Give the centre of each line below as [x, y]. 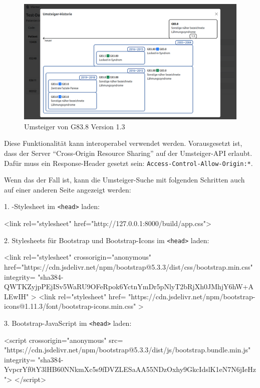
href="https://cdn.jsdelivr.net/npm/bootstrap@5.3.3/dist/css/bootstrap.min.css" [128, 266]
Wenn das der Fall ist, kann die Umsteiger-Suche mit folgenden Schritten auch [124, 180]
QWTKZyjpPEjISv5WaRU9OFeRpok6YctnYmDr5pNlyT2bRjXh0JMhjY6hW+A [129, 286]
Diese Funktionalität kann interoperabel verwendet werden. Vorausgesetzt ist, [123, 143]
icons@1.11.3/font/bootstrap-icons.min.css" [70, 306]
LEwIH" [17, 296]
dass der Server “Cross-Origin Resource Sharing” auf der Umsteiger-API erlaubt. [128, 153]
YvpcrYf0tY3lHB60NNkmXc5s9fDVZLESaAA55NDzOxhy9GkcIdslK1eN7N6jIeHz [130, 369]
